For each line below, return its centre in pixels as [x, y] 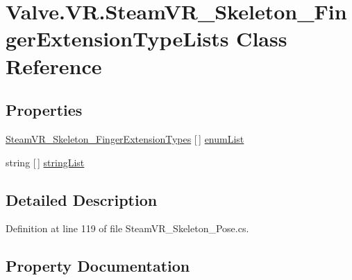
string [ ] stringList [45, 162]
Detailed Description [82, 199]
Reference [54, 65]
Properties [44, 110]
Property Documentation [98, 266]
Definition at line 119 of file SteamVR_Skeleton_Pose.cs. [127, 228]
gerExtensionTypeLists [117, 38]
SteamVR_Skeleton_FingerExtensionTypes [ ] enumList [125, 138]
